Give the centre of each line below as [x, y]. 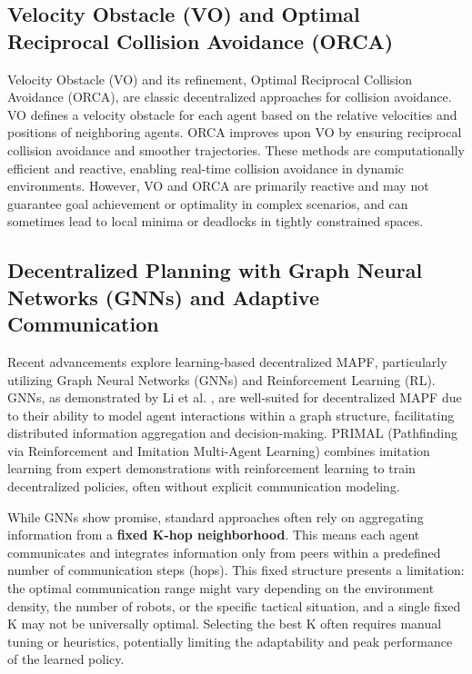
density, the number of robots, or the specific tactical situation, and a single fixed [234, 605]
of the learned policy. [66, 659]
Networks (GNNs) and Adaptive [163, 297]
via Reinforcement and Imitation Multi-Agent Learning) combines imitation [219, 450]
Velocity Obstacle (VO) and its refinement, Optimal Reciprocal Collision [210, 79]
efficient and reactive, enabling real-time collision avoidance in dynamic [206, 168]
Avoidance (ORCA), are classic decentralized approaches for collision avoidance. [230, 97]
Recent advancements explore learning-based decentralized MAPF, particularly [227, 361]
